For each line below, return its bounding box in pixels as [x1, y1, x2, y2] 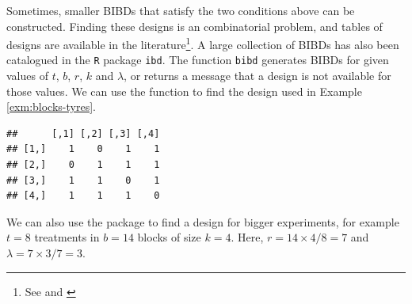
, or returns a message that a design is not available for [124, 67, 391, 84]
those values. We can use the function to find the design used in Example [6, 82, 362, 99]
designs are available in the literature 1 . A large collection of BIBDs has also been [6, 34, 399, 52]
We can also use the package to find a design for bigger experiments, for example [6, 213, 399, 230]
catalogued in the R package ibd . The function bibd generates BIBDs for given [6, 51, 389, 68]
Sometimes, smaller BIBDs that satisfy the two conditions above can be [6, 2, 355, 18]
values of [6, 67, 48, 84]
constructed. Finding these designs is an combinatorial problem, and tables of [6, 17, 383, 34]
